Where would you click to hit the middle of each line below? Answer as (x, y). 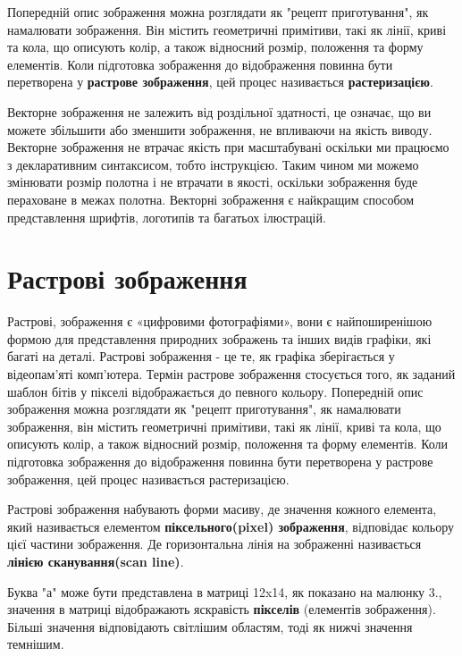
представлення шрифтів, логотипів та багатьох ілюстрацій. (167, 217)
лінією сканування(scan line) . (96, 561)
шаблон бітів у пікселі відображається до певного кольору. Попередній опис (215, 391)
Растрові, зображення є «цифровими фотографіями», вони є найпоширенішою (220, 321)
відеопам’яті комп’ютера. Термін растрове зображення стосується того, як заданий (231, 374)
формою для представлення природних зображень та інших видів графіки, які (219, 338)
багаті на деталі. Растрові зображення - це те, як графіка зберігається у (201, 356)
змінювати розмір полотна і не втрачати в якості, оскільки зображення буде (213, 182)
